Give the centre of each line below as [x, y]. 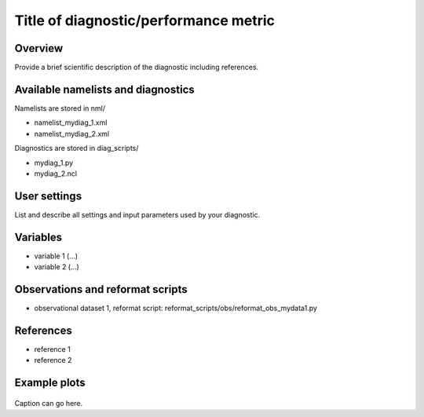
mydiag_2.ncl [56, 174]
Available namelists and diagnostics [105, 89]
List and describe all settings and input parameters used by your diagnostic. [137, 214]
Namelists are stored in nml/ [60, 108]
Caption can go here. [49, 403]
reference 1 [52, 349]
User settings [48, 196]
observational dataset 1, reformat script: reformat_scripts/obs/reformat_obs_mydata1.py [176, 308]
